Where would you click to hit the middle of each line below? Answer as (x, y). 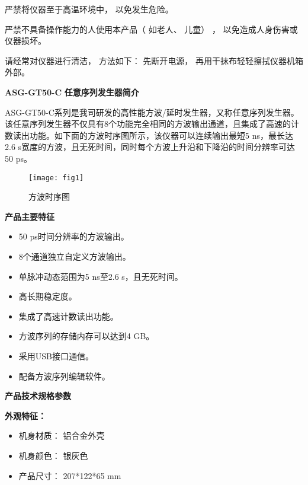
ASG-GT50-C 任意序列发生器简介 (72, 92)
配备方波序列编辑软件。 (64, 376)
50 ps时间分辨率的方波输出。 (74, 236)
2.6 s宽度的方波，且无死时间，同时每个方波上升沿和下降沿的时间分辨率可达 (150, 147)
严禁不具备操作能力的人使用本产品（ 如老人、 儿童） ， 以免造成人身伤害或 (151, 29)
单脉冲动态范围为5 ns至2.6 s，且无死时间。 (101, 276)
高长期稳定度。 (48, 296)
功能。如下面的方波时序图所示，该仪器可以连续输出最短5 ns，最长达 (161, 135)
